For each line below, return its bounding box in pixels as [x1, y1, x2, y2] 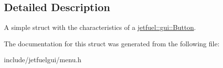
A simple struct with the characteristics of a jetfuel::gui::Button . [4, 22, 196, 32]
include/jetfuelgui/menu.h [4, 54, 82, 65]
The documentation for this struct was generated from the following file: [4, 38, 220, 48]
